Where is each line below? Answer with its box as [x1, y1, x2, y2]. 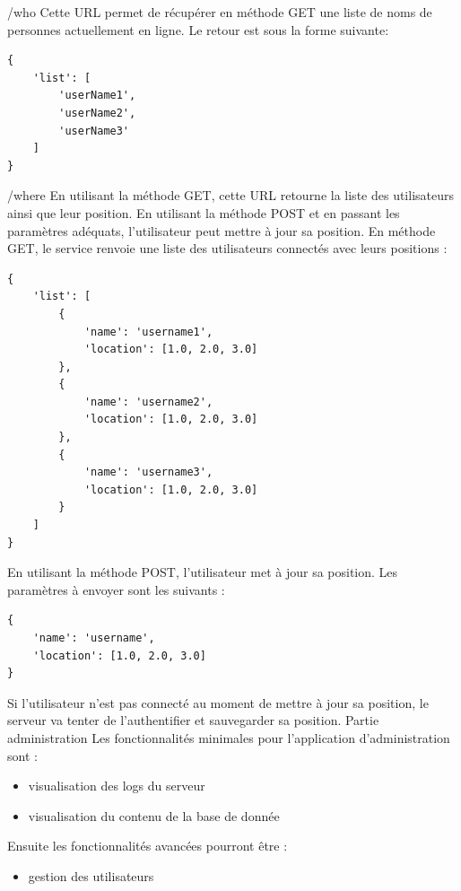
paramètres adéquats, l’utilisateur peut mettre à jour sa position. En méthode [7, 221, 436, 240]
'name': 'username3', [83, 466, 213, 479]
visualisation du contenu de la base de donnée [28, 806, 280, 825]
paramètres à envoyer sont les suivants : [7, 580, 225, 598]
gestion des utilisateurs [28, 866, 154, 885]
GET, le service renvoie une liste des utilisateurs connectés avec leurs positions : [7, 239, 448, 258]
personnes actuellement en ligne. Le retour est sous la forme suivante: [7, 20, 389, 39]
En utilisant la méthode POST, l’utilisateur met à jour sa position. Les [7, 563, 398, 581]
